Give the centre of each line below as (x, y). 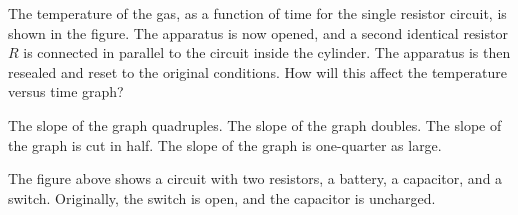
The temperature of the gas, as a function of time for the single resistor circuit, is (257, 13)
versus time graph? (66, 91)
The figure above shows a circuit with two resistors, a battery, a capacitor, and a (255, 178)
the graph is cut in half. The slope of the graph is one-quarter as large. (225, 144)
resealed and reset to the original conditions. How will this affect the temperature (258, 71)
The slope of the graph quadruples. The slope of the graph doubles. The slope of (255, 124)
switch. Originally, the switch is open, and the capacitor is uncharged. (222, 197)
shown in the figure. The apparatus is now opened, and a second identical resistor (258, 32)
